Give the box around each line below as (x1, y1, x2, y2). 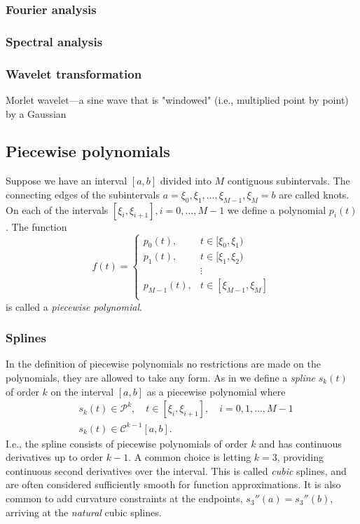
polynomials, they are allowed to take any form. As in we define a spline (6, 370, 316, 384)
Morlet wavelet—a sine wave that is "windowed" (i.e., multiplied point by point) (6, 92, 349, 107)
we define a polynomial (227, 202, 326, 217)
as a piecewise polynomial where (146, 384, 286, 398)
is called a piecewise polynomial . (6, 299, 142, 314)
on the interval (50, 384, 114, 398)
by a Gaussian (6, 106, 67, 121)
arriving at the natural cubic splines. (6, 504, 162, 519)
